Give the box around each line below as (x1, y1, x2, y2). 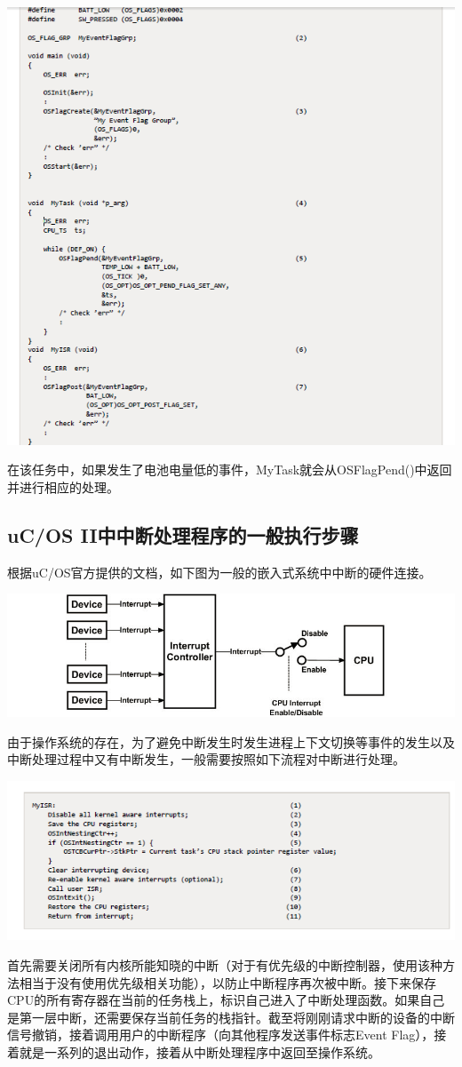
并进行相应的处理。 (7, 477, 119, 496)
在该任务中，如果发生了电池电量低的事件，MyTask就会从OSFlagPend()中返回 (7, 460, 452, 479)
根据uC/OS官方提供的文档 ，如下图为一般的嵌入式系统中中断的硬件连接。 (7, 562, 432, 581)
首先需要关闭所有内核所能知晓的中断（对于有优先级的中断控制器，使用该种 (7, 956, 442, 974)
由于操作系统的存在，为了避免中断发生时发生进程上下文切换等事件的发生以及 (7, 732, 455, 751)
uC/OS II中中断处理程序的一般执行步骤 (7, 521, 359, 548)
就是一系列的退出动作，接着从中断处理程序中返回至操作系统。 (19, 1042, 380, 1061)
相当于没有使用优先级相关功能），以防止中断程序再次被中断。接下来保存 (19, 973, 436, 991)
